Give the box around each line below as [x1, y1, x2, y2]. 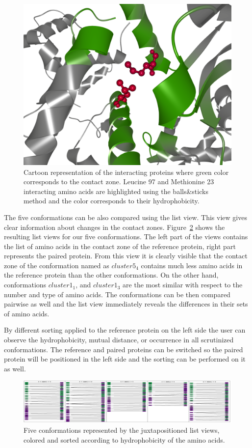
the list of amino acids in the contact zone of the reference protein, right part [4, 241, 236, 251]
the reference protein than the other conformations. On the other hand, [4, 270, 219, 280]
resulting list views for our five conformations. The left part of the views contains [4, 231, 248, 242]
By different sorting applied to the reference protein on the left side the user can [4, 325, 246, 335]
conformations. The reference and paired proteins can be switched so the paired [4, 344, 243, 354]
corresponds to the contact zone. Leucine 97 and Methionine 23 [24, 176, 214, 187]
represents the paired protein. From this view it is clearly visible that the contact [4, 251, 248, 261]
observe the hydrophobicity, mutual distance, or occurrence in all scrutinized [4, 335, 234, 345]
